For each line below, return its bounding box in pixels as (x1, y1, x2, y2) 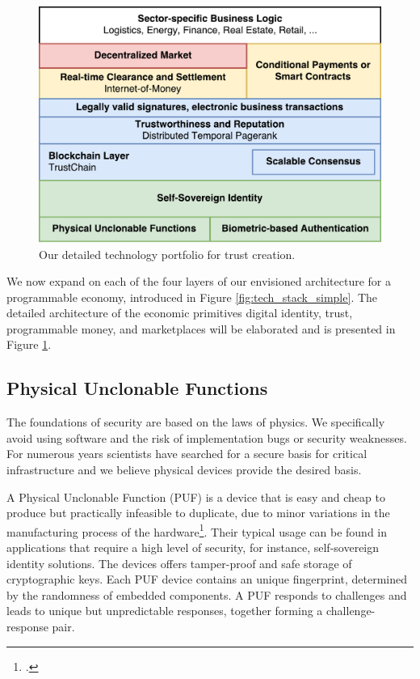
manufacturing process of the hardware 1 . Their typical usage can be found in (6, 520, 388, 540)
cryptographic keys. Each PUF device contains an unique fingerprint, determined (6, 571, 408, 588)
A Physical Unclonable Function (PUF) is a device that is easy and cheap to (6, 488, 385, 505)
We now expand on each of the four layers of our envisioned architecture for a (6, 273, 391, 290)
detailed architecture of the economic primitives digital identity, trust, (6, 304, 353, 321)
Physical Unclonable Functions (6, 376, 268, 401)
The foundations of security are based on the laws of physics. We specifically (6, 414, 385, 431)
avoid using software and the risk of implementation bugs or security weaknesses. (6, 429, 407, 446)
